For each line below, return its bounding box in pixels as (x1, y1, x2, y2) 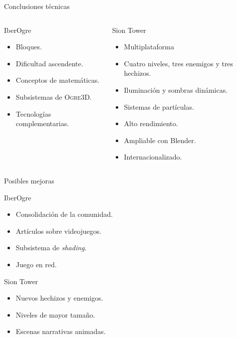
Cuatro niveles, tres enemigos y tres (124, 58, 234, 68)
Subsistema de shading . (15, 242, 87, 253)
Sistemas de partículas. (124, 101, 194, 112)
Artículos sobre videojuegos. (15, 225, 102, 236)
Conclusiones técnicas (4, 1, 70, 11)
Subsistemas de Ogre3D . (15, 91, 92, 102)
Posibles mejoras (4, 175, 54, 185)
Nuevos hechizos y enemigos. (15, 293, 103, 303)
